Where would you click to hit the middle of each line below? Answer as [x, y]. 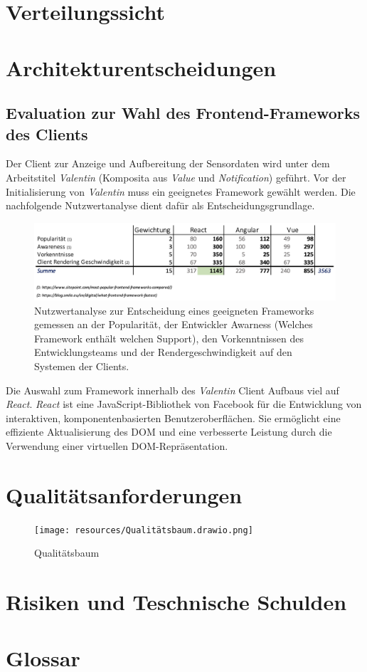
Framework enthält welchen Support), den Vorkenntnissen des [169, 338]
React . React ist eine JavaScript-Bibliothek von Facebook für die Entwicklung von [184, 404]
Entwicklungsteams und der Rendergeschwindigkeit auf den [163, 352]
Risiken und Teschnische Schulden [176, 602]
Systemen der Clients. [82, 366]
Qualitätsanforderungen [124, 494]
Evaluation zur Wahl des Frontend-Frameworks [183, 113]
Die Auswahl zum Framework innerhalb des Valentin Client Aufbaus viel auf [172, 390]
